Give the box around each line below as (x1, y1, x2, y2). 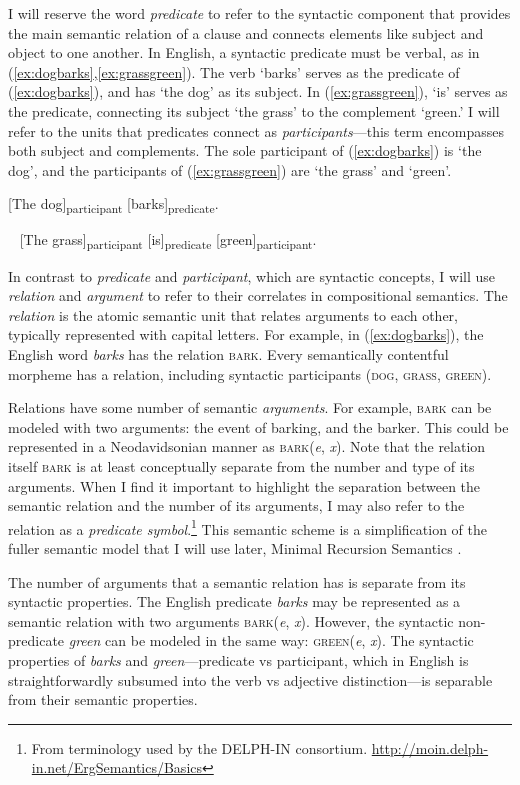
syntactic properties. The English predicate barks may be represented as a (8, 591, 461, 612)
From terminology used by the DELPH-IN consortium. (31, 737, 368, 758)
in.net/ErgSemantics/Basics (31, 757, 203, 778)
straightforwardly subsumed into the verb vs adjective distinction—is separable (8, 669, 493, 690)
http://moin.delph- (371, 737, 489, 758)
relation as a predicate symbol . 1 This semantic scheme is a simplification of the (8, 515, 487, 539)
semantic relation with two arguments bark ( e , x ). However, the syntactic (8, 610, 454, 631)
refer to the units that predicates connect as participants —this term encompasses (8, 120, 504, 141)
